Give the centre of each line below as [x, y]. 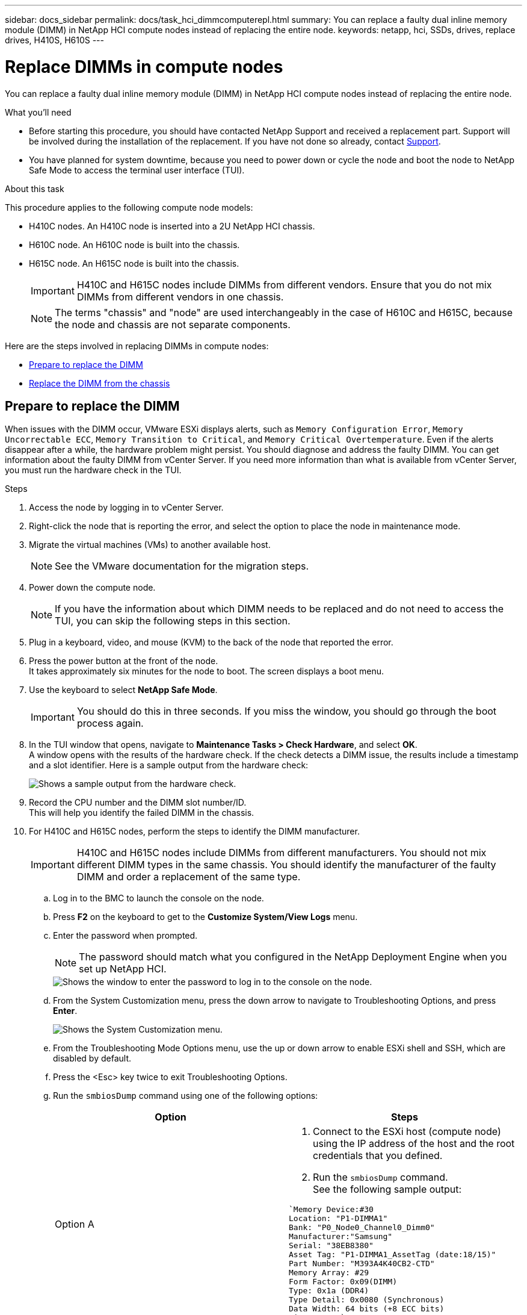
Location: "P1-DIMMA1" [338, 1219]
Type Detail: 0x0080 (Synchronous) [367, 1300]
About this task [35, 188]
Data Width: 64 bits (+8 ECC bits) [367, 1309]
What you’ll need [38, 112]
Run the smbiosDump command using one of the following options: [186, 1096]
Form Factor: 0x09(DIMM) [343, 1282]
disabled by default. [92, 1059]
